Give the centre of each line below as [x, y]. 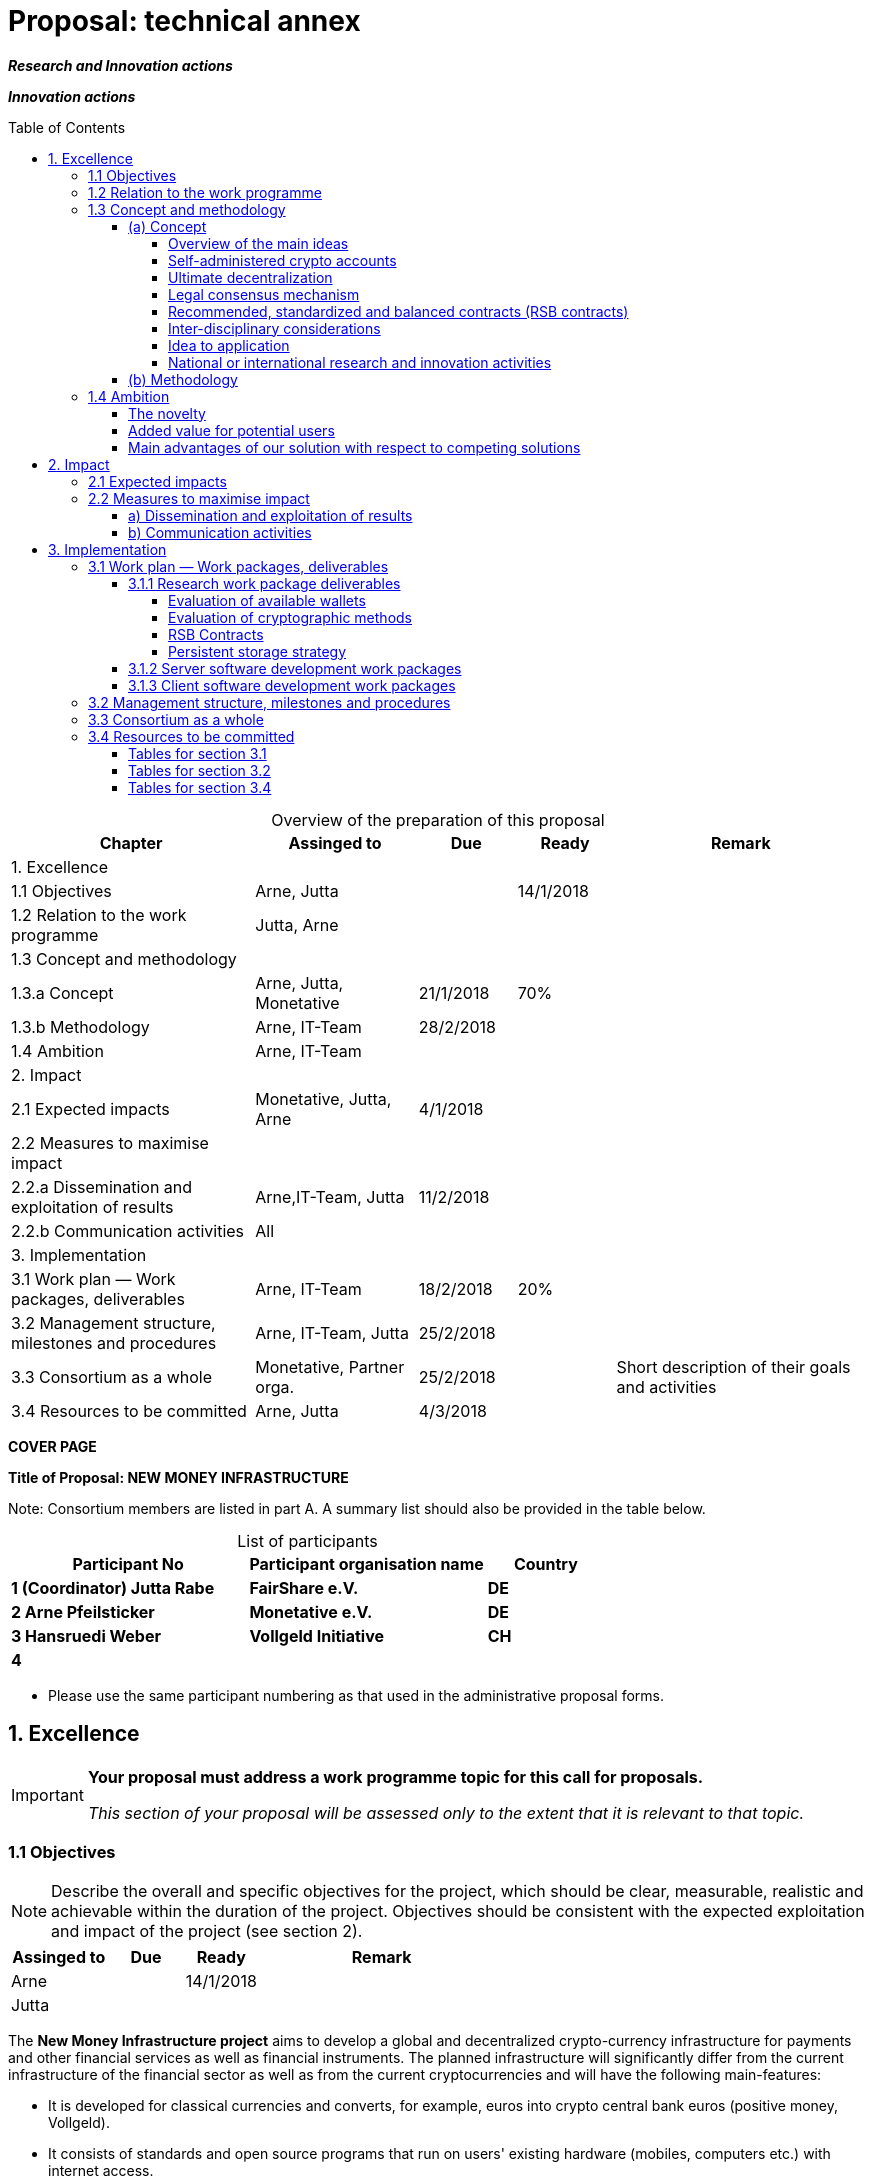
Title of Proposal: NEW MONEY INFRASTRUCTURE [178, 1477]
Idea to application [229, 345]
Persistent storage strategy [257, 651]
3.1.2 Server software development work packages [295, 668]
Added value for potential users [231, 430]
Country [545, 1563]
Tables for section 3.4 [200, 787]
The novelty [167, 413]
